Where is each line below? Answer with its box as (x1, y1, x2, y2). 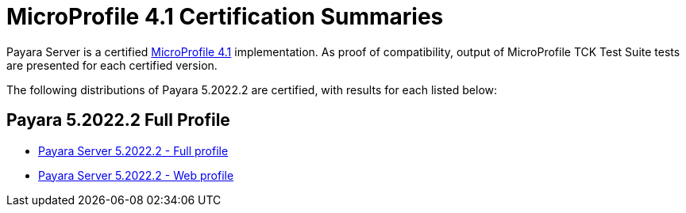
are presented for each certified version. (6, 58, 218, 72)
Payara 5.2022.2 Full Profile (6, 110, 230, 131)
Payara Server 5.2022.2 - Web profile (38, 168, 234, 182)
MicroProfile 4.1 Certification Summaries (6, 3, 444, 30)
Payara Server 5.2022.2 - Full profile (38, 143, 229, 158)
